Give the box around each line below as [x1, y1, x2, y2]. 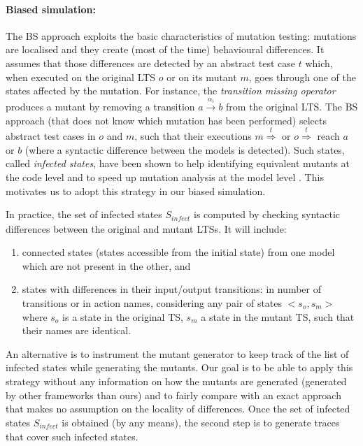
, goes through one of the [248, 69, 357, 84]
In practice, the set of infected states [6, 207, 162, 222]
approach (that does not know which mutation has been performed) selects [6, 113, 327, 127]
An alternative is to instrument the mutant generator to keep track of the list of [6, 346, 349, 361]
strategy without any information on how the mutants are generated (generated [6, 373, 347, 388]
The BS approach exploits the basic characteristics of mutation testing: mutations [6, 28, 357, 43]
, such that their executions [134, 129, 252, 143]
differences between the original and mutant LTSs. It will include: [6, 221, 287, 236]
